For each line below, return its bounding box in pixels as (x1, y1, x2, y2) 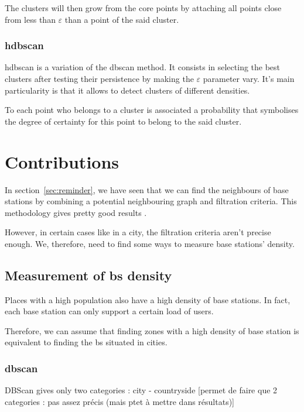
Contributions (5, 149, 119, 173)
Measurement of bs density (5, 266, 172, 284)
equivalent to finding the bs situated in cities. (5, 336, 168, 348)
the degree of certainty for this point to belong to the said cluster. (5, 115, 242, 127)
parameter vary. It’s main (203, 73, 295, 84)
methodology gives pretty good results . (5, 206, 147, 218)
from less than (5, 13, 56, 25)
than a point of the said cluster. (64, 13, 179, 25)
